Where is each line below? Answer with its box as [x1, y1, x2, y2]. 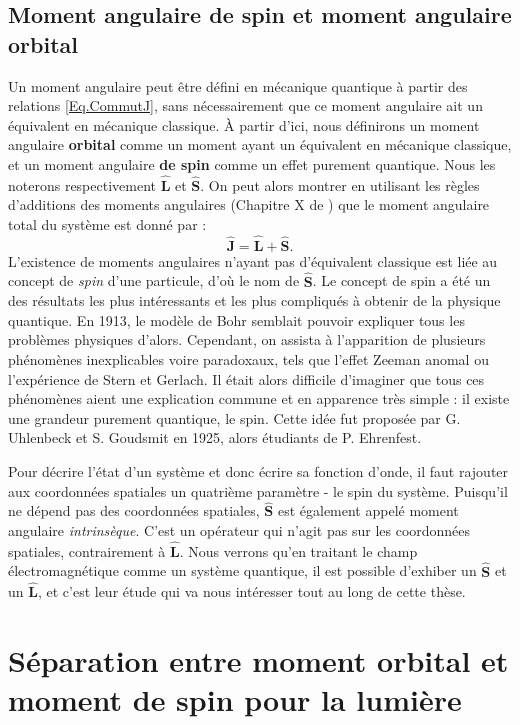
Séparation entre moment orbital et [8, 640, 509, 681]
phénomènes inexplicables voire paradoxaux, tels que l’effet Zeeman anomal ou [8, 348, 489, 369]
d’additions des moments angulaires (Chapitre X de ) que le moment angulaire [8, 194, 490, 215]
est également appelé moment [277, 500, 459, 521]
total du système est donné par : [8, 213, 207, 234]
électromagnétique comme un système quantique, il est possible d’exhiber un [8, 560, 477, 581]
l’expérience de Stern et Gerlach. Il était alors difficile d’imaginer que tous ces [8, 368, 485, 389]
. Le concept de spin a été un [312, 270, 491, 291]
